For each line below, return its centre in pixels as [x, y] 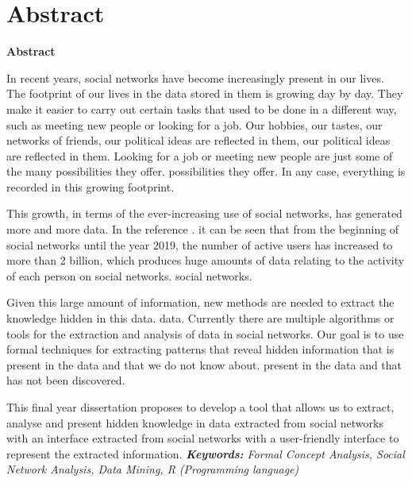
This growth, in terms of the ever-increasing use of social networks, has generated [204, 213]
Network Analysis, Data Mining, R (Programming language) [153, 469]
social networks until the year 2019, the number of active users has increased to [200, 244]
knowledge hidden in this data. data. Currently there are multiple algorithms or [200, 318]
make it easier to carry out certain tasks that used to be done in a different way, [202, 108]
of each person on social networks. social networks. [129, 275]
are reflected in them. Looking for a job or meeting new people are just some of [200, 155]
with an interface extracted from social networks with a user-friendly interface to [203, 438]
